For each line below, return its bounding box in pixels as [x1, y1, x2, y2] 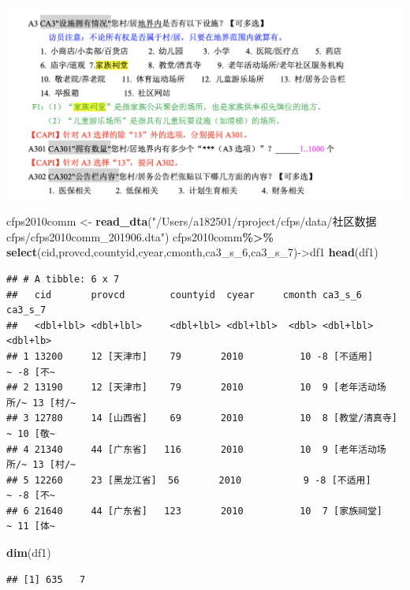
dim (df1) [6, 544, 51, 561]
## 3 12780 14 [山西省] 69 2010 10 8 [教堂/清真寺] [6, 413, 398, 424]
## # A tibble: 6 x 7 [6, 273, 120, 285]
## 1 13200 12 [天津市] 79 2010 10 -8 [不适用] [6, 350, 374, 362]
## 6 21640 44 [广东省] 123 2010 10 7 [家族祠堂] [6, 505, 382, 517]
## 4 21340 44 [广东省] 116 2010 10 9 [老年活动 [6, 443, 377, 455]
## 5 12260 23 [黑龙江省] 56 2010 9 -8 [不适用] [6, 474, 371, 486]
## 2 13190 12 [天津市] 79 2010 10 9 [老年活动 [6, 382, 377, 394]
